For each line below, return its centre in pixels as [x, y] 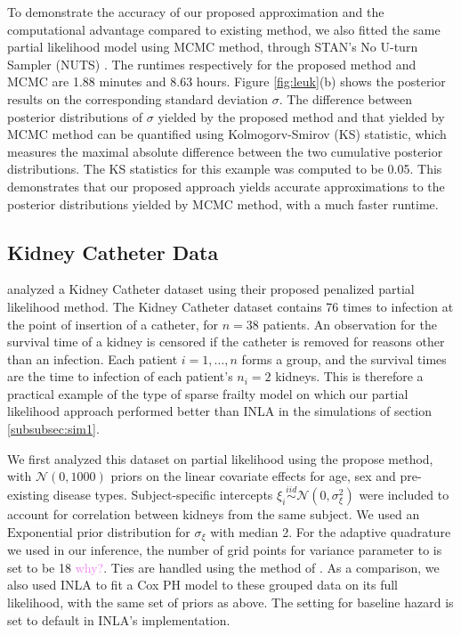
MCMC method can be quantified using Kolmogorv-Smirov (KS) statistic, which [227, 134]
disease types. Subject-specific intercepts [163, 495]
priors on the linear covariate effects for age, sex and [253, 476]
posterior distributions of [75, 116]
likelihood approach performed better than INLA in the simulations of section [220, 411]
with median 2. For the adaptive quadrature [331, 531]
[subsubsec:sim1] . [53, 429]
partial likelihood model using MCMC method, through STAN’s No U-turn [213, 47]
